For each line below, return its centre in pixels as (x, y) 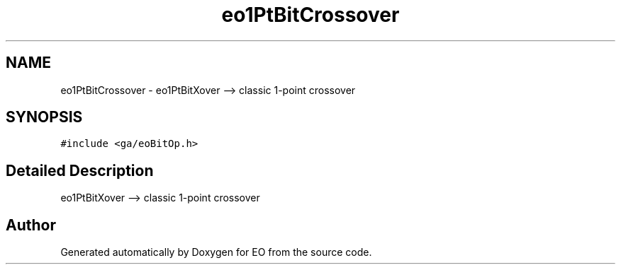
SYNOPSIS (44, 117)
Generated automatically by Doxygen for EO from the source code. (216, 252)
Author (31, 225)
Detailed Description (80, 170)
